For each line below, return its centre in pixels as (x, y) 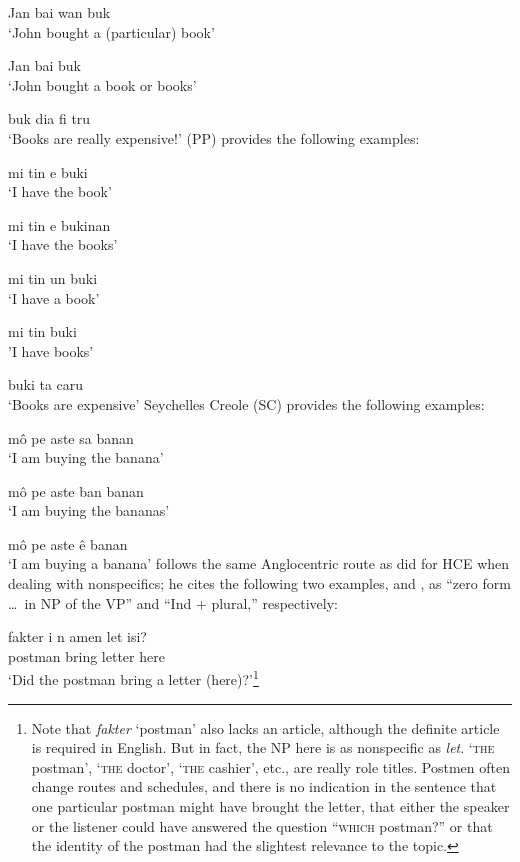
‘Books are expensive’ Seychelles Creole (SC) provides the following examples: (246, 403)
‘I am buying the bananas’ (89, 510)
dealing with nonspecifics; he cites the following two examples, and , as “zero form (259, 583)
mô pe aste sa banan (71, 437)
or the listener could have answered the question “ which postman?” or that (262, 825)
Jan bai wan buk (59, 12)
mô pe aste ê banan (68, 543)
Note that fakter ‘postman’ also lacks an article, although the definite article (265, 727)
